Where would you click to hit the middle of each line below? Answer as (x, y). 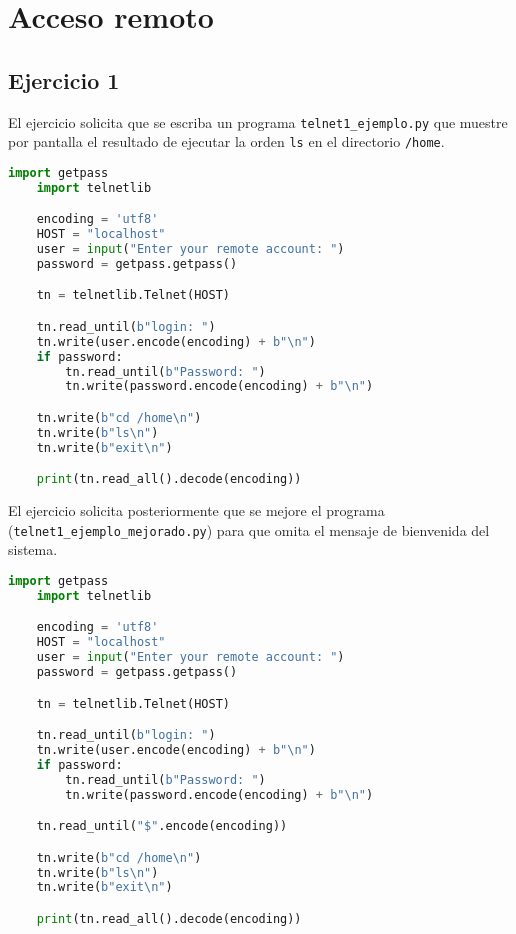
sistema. (33, 549)
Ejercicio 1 (64, 79)
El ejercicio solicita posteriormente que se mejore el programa (196, 510)
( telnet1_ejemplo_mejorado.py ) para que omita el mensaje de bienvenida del (249, 529)
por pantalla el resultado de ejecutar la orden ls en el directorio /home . (226, 141)
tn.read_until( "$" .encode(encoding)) (162, 826)
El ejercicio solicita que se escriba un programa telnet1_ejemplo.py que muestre (258, 121)
